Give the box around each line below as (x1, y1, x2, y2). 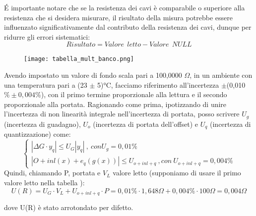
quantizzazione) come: (4, 129, 71, 139)
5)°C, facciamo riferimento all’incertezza (97, 79, 219, 90)
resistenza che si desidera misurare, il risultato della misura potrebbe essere (4, 12, 233, 22)
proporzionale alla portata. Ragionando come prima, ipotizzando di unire (4, 99, 227, 109)
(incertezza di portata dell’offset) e (93, 118, 198, 129)
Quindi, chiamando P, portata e (4, 167, 101, 178)
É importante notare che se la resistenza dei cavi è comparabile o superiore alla (4, 2, 245, 12)
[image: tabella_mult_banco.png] (24, 55, 134, 63)
